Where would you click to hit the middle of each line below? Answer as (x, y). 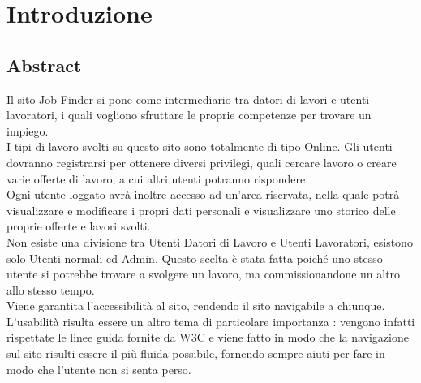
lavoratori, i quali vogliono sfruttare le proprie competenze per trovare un (189, 115)
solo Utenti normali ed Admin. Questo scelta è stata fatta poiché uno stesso (195, 258)
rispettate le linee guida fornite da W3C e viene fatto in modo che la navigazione (208, 337)
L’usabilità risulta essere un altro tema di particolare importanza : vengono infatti (211, 321)
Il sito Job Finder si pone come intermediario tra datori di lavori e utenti (188, 99)
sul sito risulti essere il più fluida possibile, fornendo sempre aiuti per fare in (196, 353)
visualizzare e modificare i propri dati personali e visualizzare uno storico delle (201, 210)
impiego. (28, 130)
